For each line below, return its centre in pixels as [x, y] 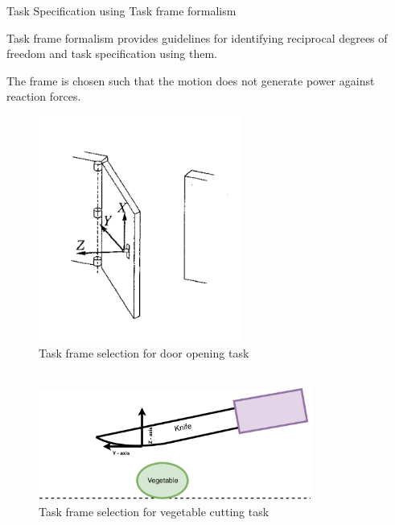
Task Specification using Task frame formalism [121, 10]
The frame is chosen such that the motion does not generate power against [191, 80]
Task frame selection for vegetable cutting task [154, 512]
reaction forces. [44, 96]
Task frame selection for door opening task [144, 352]
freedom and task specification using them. [112, 54]
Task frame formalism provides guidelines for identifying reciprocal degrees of [197, 37]
